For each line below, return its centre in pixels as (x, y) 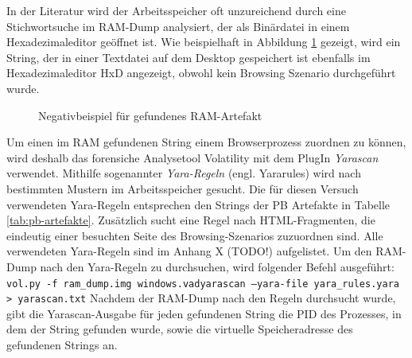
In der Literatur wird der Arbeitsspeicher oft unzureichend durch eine (176, 10)
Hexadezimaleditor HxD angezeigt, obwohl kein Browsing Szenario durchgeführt (201, 73)
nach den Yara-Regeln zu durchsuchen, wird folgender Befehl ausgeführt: (217, 266)
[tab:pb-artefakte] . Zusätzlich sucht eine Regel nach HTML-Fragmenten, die (191, 220)
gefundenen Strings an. (62, 344)
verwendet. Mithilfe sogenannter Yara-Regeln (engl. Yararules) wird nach (184, 173)
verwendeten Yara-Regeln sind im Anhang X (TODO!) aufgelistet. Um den (189, 251)
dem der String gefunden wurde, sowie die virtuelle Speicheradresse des (180, 329)
